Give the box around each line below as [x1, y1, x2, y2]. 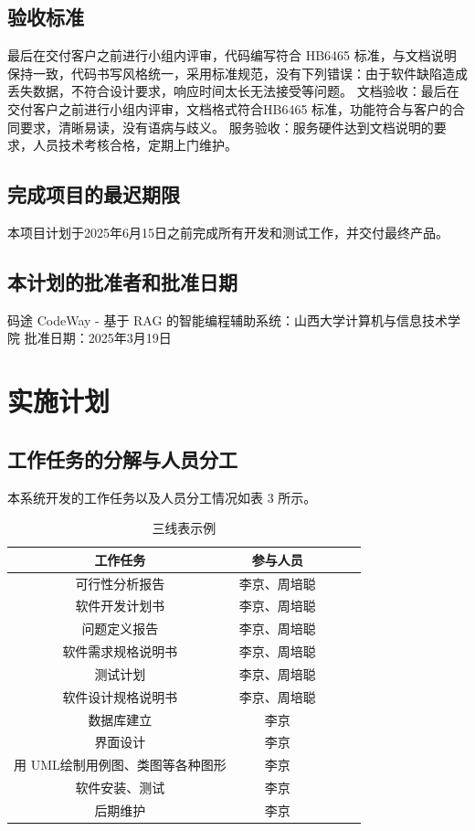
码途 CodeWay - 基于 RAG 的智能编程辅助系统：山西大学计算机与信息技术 [7, 310, 449, 329]
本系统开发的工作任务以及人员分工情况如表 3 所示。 [7, 487, 317, 506]
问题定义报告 [81, 619, 159, 638]
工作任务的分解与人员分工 [7, 444, 237, 473]
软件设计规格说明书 [62, 687, 178, 706]
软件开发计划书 [75, 596, 165, 615]
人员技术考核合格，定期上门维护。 [32, 135, 237, 154]
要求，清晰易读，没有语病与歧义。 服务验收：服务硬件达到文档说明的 [19, 117, 434, 136]
